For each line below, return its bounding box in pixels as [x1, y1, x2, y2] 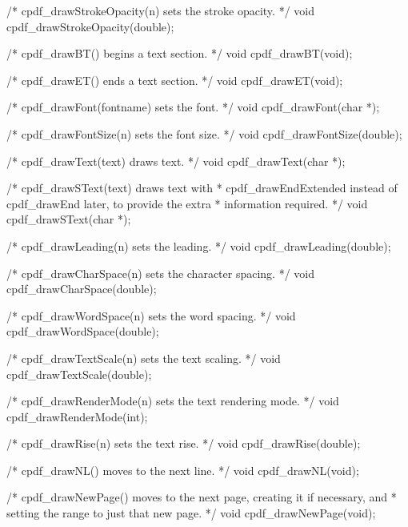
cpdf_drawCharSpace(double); [6, 280, 157, 297]
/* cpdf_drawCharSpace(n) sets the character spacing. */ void [6, 264, 314, 281]
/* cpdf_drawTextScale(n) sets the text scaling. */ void [6, 349, 281, 366]
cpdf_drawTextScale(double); [6, 365, 152, 382]
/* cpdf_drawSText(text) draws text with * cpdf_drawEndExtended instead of [6, 179, 398, 196]
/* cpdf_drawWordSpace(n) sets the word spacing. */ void [6, 307, 296, 324]
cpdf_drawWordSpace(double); [6, 323, 159, 340]
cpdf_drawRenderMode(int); [6, 408, 148, 424]
